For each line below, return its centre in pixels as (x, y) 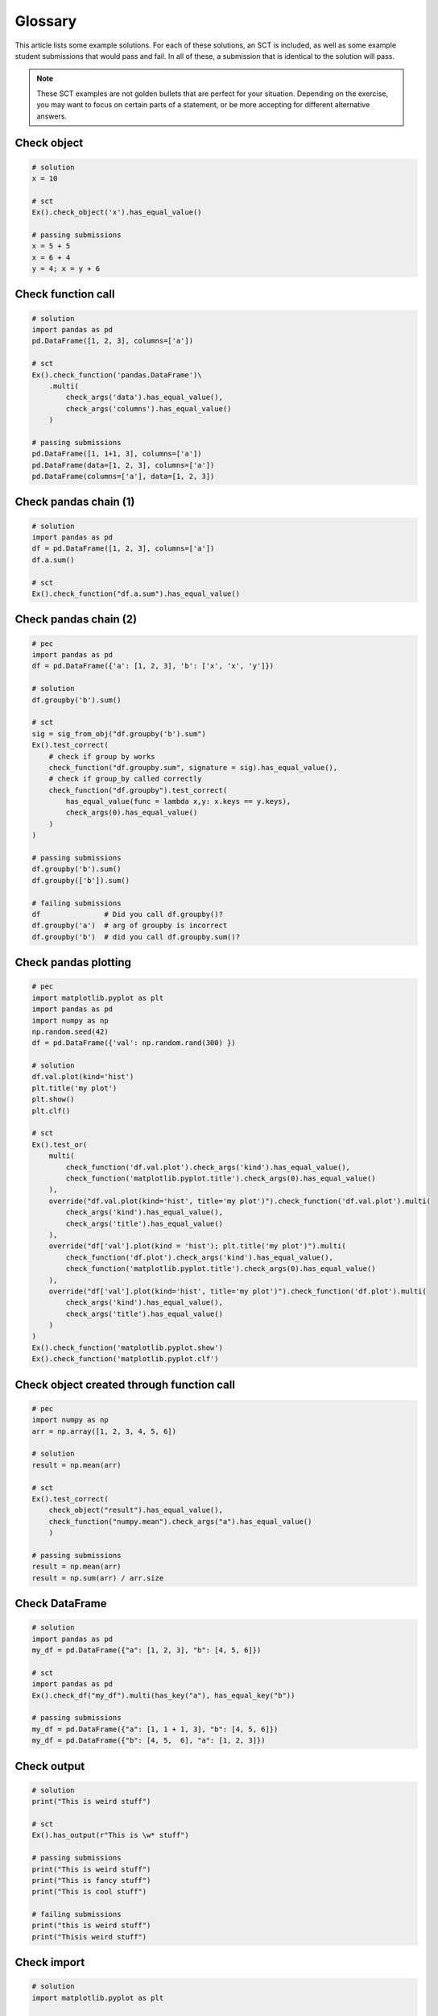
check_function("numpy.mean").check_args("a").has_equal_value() (180, 1521)
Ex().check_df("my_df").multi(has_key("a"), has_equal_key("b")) (163, 1695)
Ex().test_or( (60, 1144)
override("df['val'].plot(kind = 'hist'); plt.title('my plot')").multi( (197, 1246)
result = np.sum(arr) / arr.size (98, 1578)
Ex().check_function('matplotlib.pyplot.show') (127, 1347)
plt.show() (53, 1100)
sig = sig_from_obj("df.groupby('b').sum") (119, 733)
